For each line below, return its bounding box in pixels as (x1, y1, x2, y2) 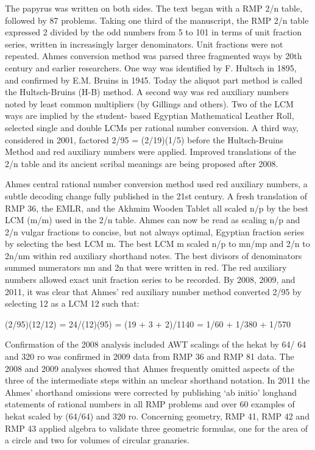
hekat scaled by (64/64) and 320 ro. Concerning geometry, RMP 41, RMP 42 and (5, 410, 310, 422)
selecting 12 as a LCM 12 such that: (5, 297, 140, 310)
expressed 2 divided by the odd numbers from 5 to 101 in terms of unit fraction (5, 26, 302, 38)
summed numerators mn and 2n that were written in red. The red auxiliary (5, 261, 287, 274)
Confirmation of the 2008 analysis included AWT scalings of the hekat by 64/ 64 (5, 338, 306, 351)
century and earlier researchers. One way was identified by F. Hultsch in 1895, (5, 61, 297, 74)
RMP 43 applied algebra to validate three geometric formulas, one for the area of (5, 421, 308, 434)
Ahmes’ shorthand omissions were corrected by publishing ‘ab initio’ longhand (5, 385, 297, 398)
